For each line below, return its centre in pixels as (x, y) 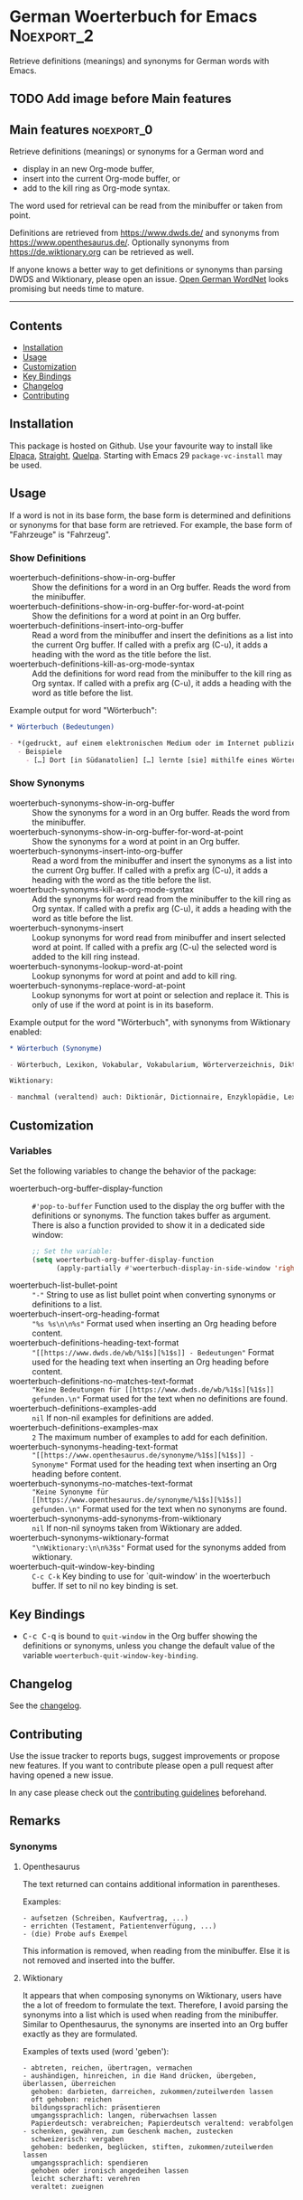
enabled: (26, 1032)
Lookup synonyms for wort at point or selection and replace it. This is (161, 995)
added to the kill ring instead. (86, 957)
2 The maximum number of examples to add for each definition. (150, 1437)
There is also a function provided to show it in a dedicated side (149, 1225)
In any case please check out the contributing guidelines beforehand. (138, 1792)
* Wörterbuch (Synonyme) (56, 1048)
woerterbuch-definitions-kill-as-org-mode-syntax (102, 664)
